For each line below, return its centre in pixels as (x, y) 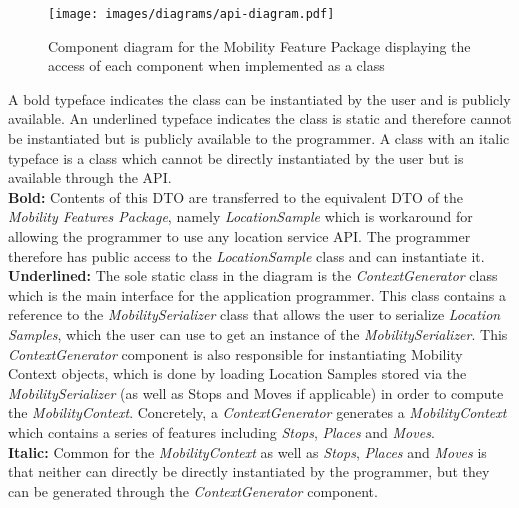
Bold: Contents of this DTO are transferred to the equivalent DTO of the (236, 196)
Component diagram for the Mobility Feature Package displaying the (259, 45)
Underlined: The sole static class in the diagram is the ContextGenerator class (253, 275)
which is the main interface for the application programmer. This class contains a (257, 294)
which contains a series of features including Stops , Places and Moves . (221, 431)
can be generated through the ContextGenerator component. (193, 490)
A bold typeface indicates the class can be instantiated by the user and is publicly (259, 98)
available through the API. (90, 177)
